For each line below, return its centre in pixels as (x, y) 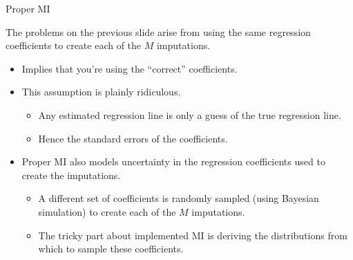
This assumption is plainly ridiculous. (101, 92)
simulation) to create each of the (107, 211)
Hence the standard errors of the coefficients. (133, 138)
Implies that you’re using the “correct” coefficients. (130, 68)
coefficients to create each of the (74, 45)
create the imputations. (71, 175)
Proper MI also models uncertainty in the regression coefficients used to (173, 161)
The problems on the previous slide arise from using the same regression (158, 31)
